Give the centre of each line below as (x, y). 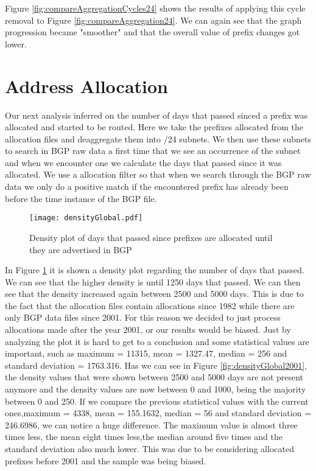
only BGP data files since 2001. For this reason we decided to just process (143, 317)
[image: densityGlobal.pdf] (86, 218)
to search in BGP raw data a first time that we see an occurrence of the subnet (153, 151)
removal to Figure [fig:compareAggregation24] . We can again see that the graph (153, 20)
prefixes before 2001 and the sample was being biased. (106, 460)
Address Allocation (86, 85)
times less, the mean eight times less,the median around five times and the (144, 437)
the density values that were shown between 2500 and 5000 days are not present (154, 377)
